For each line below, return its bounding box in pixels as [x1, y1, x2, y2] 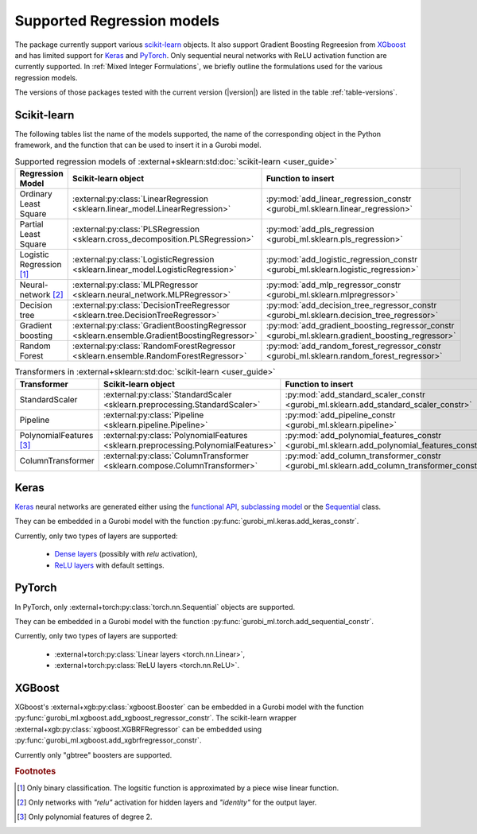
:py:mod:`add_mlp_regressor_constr [266, 279, 401, 290]
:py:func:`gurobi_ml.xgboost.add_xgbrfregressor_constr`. [14, 735, 202, 745]
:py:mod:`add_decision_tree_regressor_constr [266, 300, 437, 311]
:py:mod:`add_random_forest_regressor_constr [266, 340, 441, 351]
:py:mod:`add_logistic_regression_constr [266, 254, 417, 266]
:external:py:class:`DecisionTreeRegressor [72, 300, 231, 311]
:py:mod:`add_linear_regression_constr [266, 193, 412, 204]
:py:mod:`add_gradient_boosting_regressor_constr [266, 320, 455, 332]
